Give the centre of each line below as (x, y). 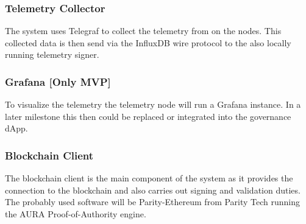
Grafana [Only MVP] (58, 81)
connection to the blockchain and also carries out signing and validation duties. (153, 190)
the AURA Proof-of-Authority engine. (76, 214)
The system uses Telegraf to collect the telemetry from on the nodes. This (143, 31)
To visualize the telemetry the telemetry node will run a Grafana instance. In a (153, 104)
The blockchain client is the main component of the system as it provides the (149, 178)
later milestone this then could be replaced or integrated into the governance (148, 116)
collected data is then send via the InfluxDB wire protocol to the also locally (148, 42)
